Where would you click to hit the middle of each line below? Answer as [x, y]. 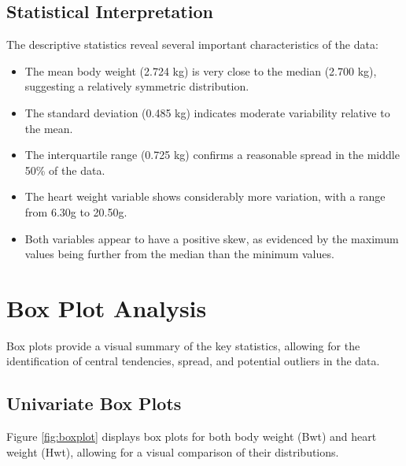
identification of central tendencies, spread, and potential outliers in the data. [193, 361]
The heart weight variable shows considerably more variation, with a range [205, 196]
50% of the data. [65, 170]
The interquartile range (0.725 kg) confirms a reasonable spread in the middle [212, 155]
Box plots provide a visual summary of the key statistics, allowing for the [183, 345]
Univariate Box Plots [94, 403]
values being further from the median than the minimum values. [179, 254]
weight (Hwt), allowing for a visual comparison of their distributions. [173, 451]
